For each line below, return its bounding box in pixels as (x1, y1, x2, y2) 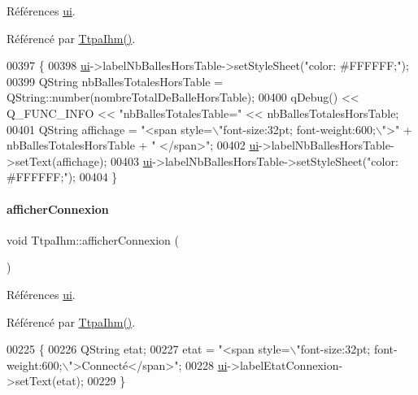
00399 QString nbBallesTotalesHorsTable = (7, 72, 224, 89)
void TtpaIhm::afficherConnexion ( (7, 231, 180, 248)
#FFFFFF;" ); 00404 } (7, 168, 118, 185)
